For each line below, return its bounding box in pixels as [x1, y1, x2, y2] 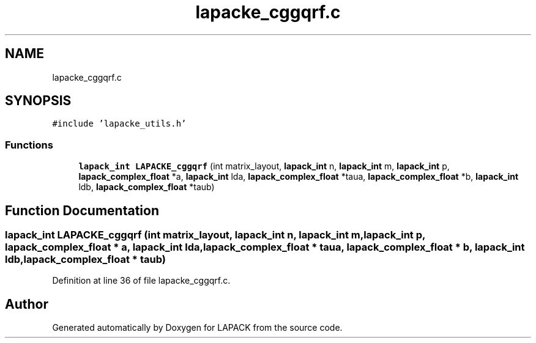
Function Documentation [5, 202, 159, 218]
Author [5, 296, 48, 312]
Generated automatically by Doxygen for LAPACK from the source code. [52, 322, 343, 333]
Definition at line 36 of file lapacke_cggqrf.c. [52, 275, 231, 286]
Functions [5, 138, 53, 151]
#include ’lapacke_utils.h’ [52, 119, 187, 129]
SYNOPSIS [5, 93, 72, 109]
